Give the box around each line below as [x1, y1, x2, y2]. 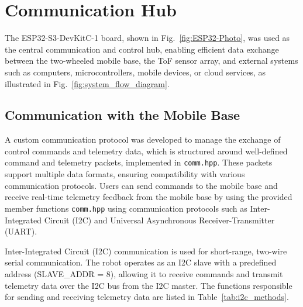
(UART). [5, 225, 37, 237]
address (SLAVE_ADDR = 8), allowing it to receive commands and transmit [5, 267, 283, 280]
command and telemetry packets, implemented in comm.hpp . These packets [5, 156, 273, 168]
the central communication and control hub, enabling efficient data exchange [5, 43, 279, 55]
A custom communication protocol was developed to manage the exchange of [5, 133, 281, 146]
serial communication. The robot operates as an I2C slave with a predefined [5, 256, 277, 268]
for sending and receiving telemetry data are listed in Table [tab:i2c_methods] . [5, 291, 289, 303]
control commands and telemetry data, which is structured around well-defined [5, 144, 288, 157]
